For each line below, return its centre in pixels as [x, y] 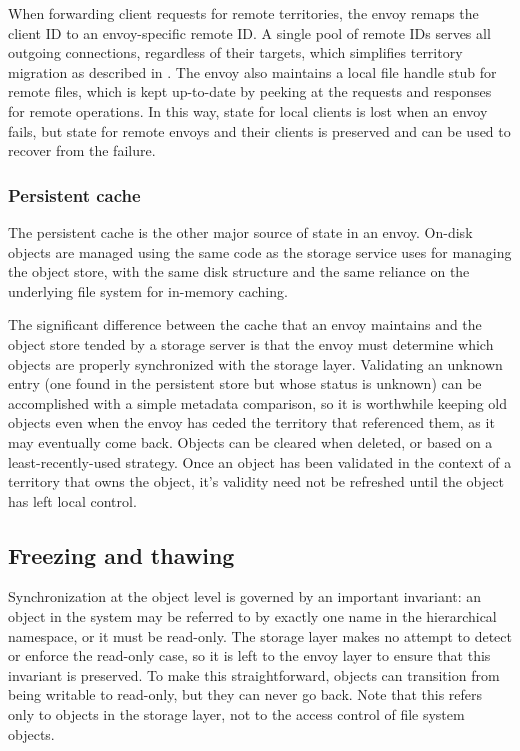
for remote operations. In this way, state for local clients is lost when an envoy [248, 110]
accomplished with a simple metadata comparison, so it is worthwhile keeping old [257, 402]
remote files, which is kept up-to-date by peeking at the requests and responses [250, 91]
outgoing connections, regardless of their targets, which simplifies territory [235, 52]
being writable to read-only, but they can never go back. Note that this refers [245, 694]
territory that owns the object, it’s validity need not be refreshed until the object [256, 481]
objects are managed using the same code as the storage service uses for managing [260, 251]
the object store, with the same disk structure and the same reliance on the [239, 271]
